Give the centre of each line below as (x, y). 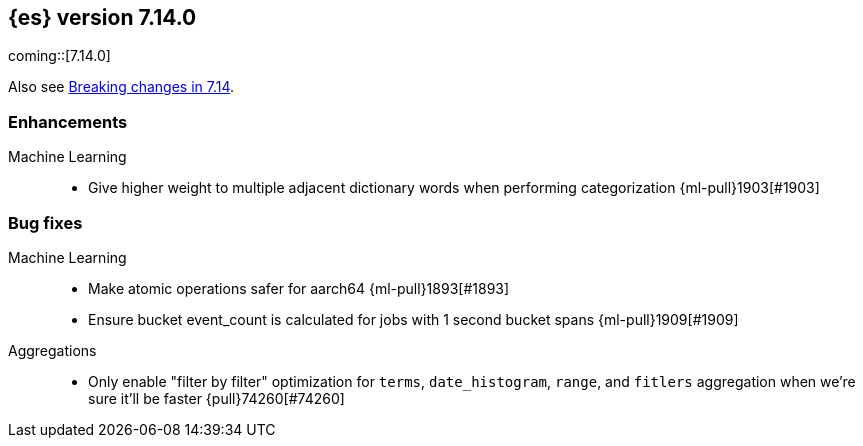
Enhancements (68, 121)
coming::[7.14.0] (59, 56)
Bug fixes (45, 222)
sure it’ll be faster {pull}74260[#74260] (216, 398)
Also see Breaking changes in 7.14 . (121, 87)
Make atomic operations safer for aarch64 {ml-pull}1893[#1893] (299, 288)
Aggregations (52, 350)
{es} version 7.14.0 (102, 17)
